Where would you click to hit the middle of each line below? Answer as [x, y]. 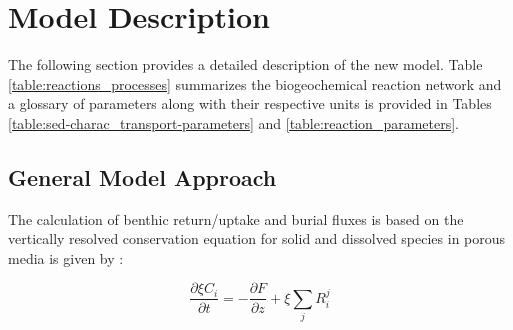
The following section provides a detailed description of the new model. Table [245, 64]
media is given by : [66, 257]
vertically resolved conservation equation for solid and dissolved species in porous [257, 238]
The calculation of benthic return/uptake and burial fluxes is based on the [236, 218]
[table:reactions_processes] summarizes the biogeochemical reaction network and [255, 83]
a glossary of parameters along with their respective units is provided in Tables [250, 103]
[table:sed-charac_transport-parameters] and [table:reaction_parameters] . [234, 122]
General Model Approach [142, 176]
